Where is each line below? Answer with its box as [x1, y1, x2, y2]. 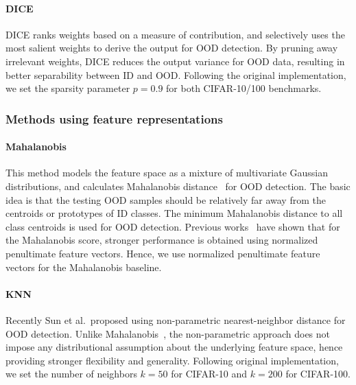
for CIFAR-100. [285, 366, 351, 381]
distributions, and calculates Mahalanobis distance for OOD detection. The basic [5, 179, 351, 193]
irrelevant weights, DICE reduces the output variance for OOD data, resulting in [5, 54, 345, 68]
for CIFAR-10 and [171, 366, 248, 381]
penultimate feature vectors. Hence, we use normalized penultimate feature [5, 246, 320, 260]
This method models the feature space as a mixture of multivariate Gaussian [5, 165, 329, 180]
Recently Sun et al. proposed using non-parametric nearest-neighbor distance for [5, 312, 346, 327]
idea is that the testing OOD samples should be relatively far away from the [5, 192, 326, 207]
